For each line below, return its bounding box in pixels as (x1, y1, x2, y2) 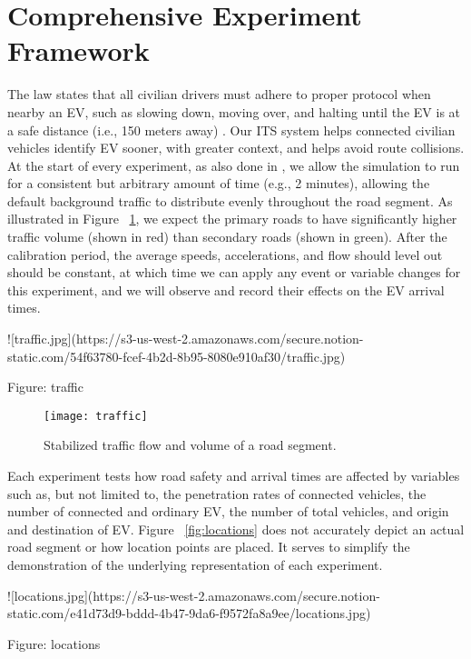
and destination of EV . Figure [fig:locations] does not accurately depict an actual (7, 519, 465, 538)
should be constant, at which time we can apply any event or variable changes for (7, 263, 461, 282)
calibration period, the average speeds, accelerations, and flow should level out (7, 245, 443, 264)
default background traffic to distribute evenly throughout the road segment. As (7, 191, 453, 210)
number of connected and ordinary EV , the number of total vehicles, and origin (7, 502, 449, 521)
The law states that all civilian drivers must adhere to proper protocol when (7, 85, 431, 104)
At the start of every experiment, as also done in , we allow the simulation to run (7, 155, 460, 175)
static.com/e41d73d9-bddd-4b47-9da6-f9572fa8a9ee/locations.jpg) (7, 604, 371, 623)
